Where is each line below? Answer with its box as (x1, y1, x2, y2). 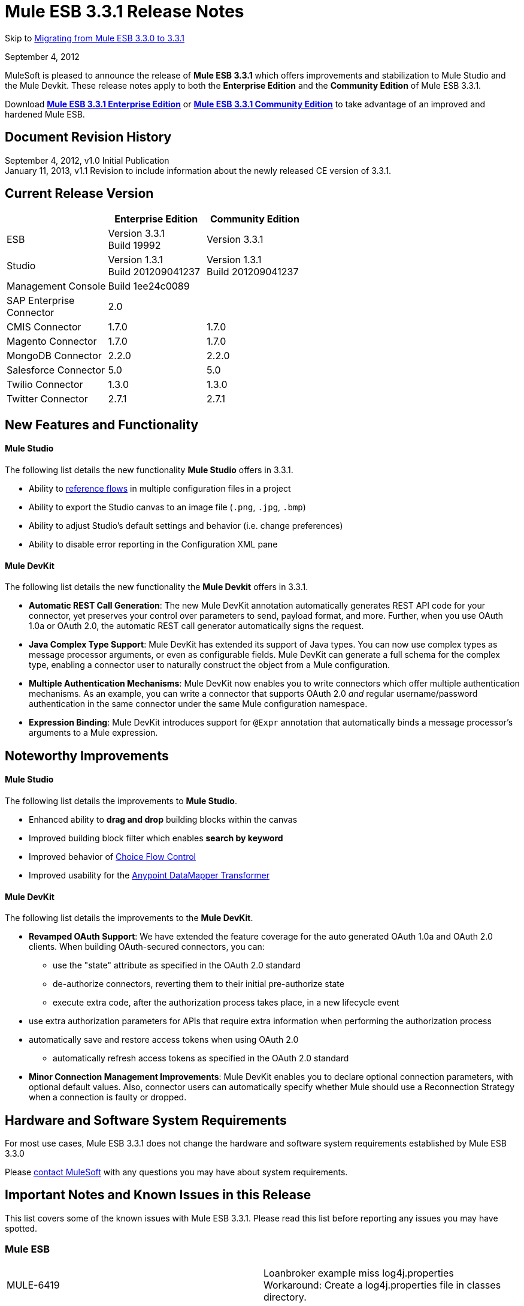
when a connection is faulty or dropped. (29, 1092, 187, 1103)
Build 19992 (108, 239, 161, 252)
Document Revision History (5, 130, 172, 145)
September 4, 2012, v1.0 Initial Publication (5, 155, 169, 165)
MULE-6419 (7, 1278, 60, 1291)
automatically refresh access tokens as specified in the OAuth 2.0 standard (53, 1053, 349, 1064)
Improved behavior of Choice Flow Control (29, 851, 196, 862)
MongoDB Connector (7, 350, 102, 362)
